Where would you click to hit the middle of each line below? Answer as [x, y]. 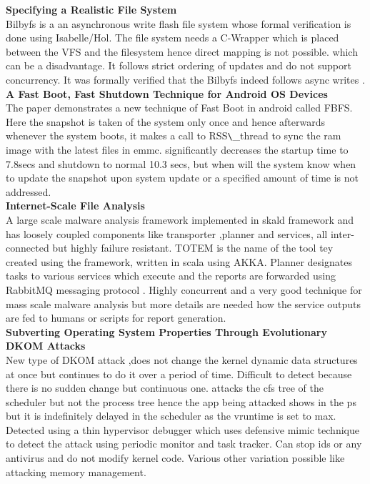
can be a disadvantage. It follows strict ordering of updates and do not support [179, 65]
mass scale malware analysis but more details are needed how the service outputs [183, 303]
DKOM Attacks [46, 346]
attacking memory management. [76, 471]
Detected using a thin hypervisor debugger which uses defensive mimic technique [182, 429]
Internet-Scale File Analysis [75, 206]
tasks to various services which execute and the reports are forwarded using [171, 276]
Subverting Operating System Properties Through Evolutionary [166, 331]
